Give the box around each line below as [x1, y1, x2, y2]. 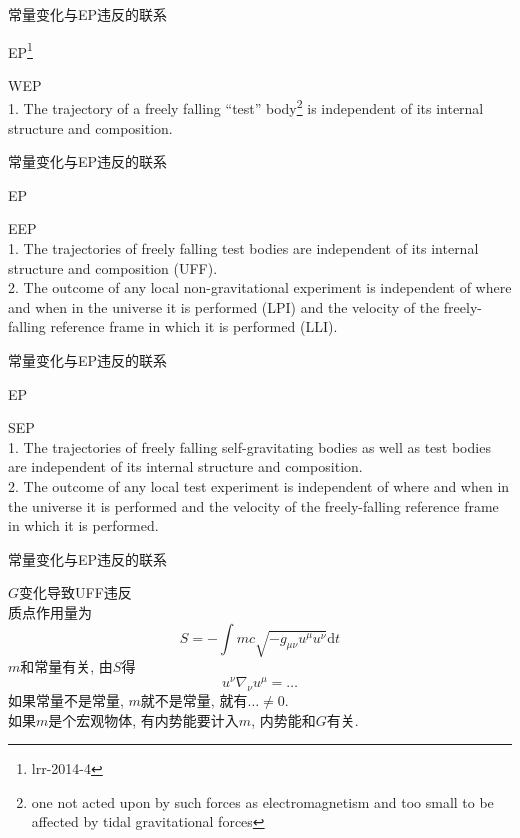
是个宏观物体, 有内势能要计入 [48, 709, 239, 730]
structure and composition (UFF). [8, 257, 218, 278]
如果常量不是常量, [8, 689, 124, 710]
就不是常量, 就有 [140, 689, 248, 710]
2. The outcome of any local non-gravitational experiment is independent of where [8, 277, 512, 298]
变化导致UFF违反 [19, 582, 132, 603]
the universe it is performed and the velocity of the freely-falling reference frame [8, 495, 499, 516]
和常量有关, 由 [20, 656, 113, 677]
